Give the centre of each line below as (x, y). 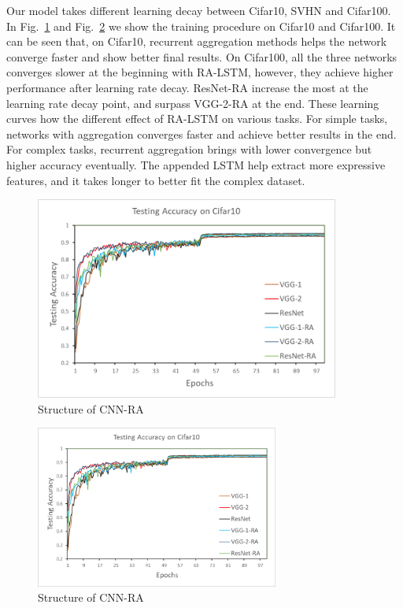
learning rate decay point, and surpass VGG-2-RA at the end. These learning (193, 103)
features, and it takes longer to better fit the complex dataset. (156, 180)
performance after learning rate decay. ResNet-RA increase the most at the (187, 87)
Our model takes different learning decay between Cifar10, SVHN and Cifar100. (199, 10)
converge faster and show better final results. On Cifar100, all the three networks (202, 56)
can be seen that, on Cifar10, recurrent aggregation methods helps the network (197, 41)
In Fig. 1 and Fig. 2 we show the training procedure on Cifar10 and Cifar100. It (201, 26)
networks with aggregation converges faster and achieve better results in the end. (201, 133)
